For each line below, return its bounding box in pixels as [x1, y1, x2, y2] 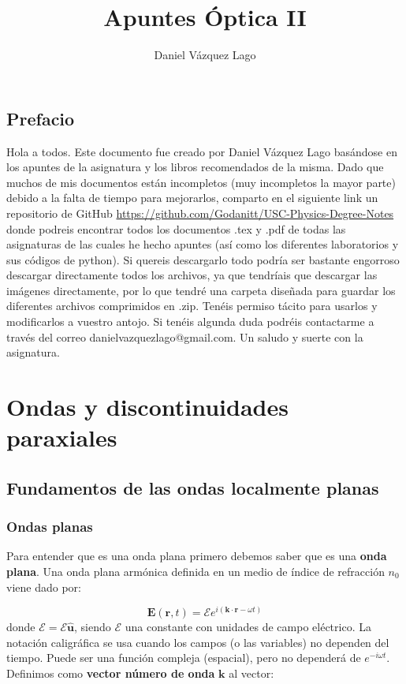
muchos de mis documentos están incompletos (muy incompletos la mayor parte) [6, 174, 396, 190]
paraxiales [6, 421, 117, 454]
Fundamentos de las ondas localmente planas [6, 475, 379, 499]
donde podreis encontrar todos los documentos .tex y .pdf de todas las [6, 220, 346, 237]
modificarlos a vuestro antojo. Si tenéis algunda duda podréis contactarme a [6, 313, 374, 330]
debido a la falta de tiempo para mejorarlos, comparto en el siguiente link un [6, 189, 378, 206]
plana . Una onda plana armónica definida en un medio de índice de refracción [6, 563, 385, 579]
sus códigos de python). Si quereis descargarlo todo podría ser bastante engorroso [6, 251, 400, 267]
